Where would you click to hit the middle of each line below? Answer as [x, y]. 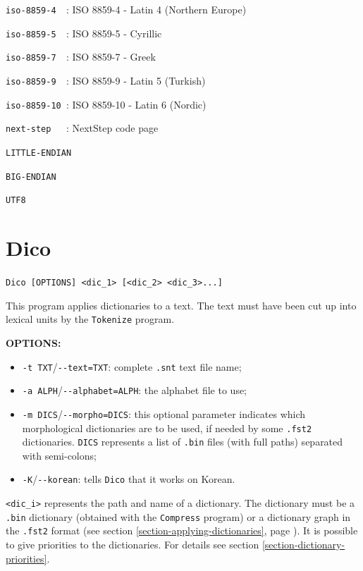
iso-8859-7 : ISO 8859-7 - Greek [81, 57]
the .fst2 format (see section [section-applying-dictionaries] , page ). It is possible [182, 530]
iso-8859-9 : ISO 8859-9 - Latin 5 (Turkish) [106, 80]
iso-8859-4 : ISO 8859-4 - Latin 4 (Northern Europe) [126, 9]
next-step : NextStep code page [82, 128]
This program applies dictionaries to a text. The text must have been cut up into [181, 305]
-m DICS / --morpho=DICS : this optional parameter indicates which [164, 413]
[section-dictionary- [303, 545]
